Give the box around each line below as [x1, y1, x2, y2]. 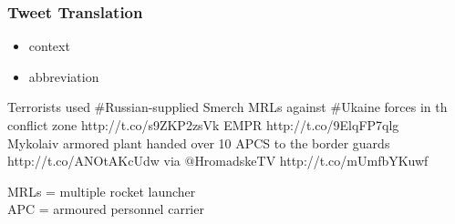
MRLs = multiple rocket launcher [7, 181, 196, 200]
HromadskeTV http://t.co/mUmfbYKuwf [194, 151, 429, 170]
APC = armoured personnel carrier [7, 199, 204, 219]
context [28, 36, 70, 56]
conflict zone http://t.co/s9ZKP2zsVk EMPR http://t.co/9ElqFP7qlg [7, 116, 399, 134]
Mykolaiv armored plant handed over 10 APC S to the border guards [7, 133, 390, 152]
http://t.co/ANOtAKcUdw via [7, 151, 181, 170]
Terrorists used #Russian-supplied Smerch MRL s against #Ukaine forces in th [7, 97, 448, 117]
